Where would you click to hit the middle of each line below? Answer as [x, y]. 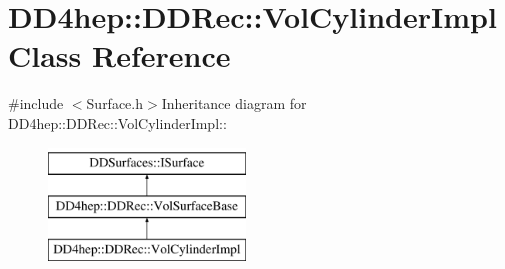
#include [36, 103]
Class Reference [119, 55]
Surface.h [115, 103]
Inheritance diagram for [234, 103]
